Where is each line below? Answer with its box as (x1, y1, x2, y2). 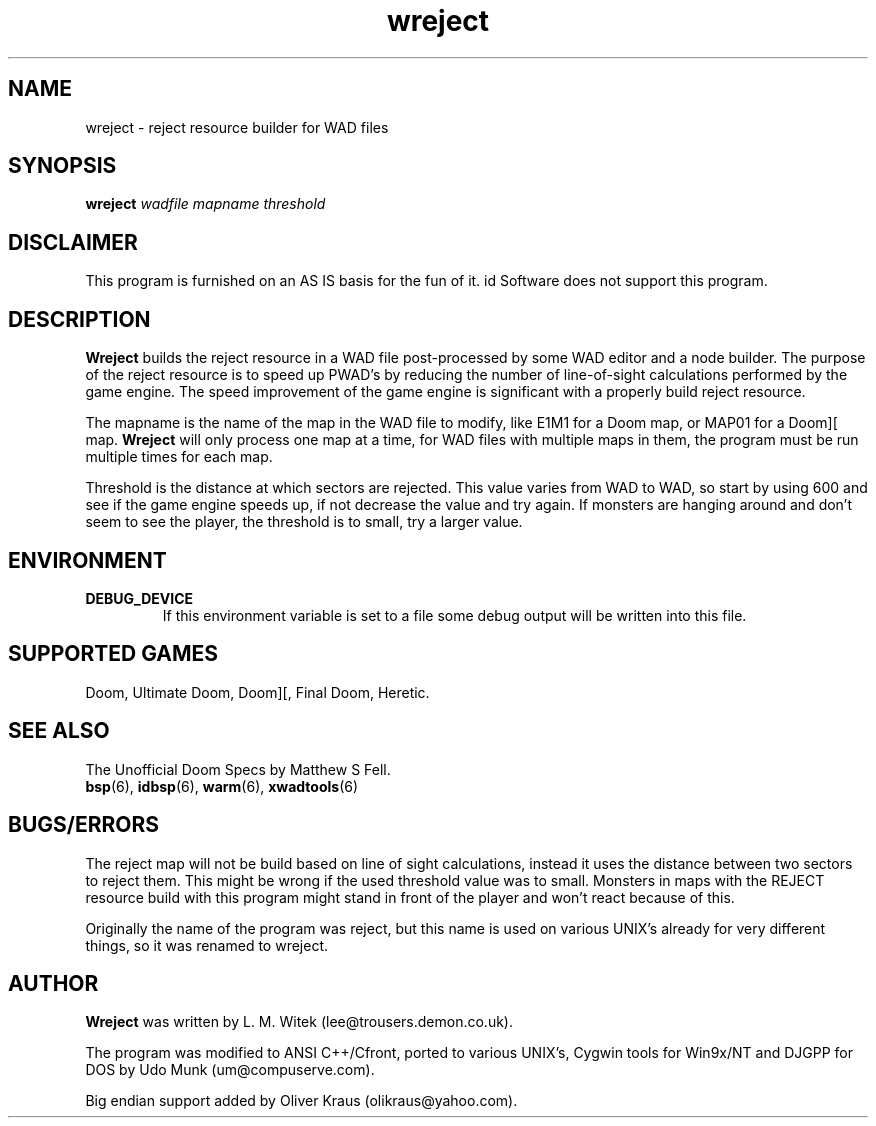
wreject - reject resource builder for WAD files (85, 118, 389, 136)
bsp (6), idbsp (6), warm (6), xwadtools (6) (85, 777, 359, 795)
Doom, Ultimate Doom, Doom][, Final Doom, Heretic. (85, 683, 430, 701)
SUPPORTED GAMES (8, 641, 219, 667)
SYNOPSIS (8, 153, 117, 179)
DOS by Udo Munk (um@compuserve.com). (85, 1061, 375, 1079)
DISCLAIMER (8, 229, 138, 255)
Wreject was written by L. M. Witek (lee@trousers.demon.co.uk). (85, 1013, 513, 1031)
